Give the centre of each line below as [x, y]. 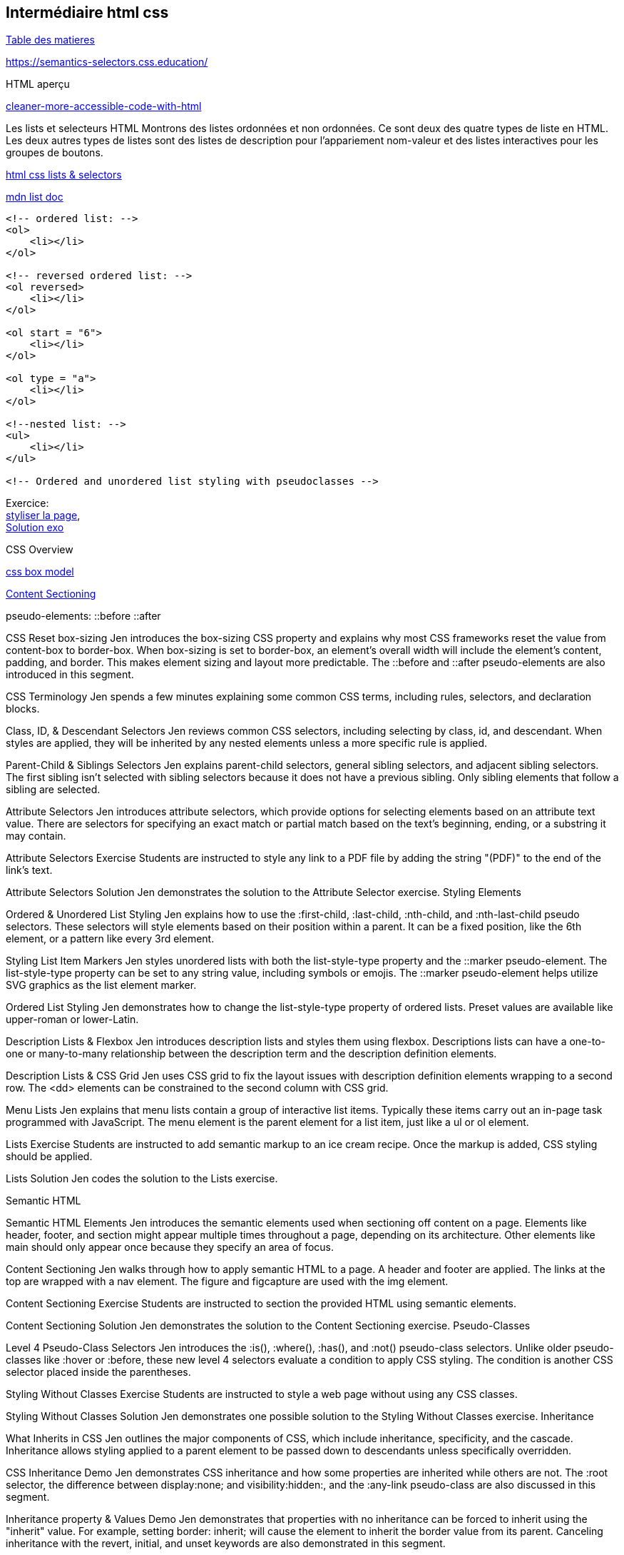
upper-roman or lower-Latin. [72, 1020]
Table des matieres [50, 40]
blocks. [23, 709]
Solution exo [35, 528]
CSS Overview [40, 550]
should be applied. [49, 1157]
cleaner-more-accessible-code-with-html [104, 106]
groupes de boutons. [55, 153]
